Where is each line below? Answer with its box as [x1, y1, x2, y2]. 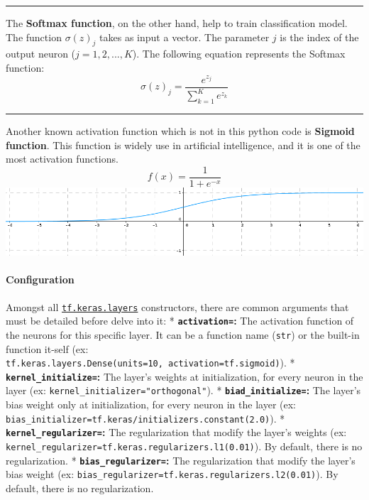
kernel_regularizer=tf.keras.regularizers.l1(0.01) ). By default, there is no [6, 439, 363, 454]
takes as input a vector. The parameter [99, 29, 270, 44]
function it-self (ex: [6, 341, 89, 356]
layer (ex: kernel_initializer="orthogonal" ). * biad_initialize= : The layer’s [6, 383, 361, 398]
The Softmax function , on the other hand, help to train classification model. [6, 16, 348, 30]
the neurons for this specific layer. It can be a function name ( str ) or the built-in [6, 327, 360, 342]
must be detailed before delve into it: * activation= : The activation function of [6, 313, 354, 328]
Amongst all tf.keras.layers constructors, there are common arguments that [6, 299, 349, 314]
